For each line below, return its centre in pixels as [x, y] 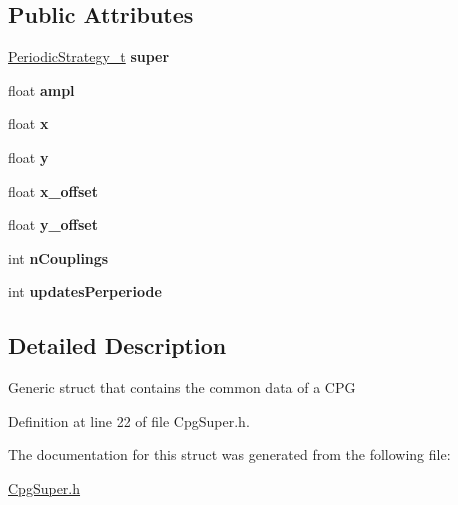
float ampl [41, 89]
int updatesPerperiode [85, 291]
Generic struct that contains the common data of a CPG [182, 387]
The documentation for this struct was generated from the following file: [229, 454]
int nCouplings [58, 257]
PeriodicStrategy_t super [89, 56]
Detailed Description [117, 345]
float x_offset [53, 190]
